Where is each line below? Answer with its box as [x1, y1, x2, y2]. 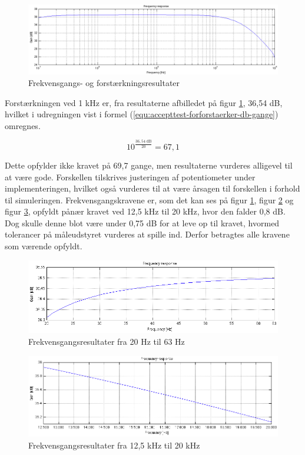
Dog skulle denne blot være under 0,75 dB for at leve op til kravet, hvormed [5, 216, 280, 229]
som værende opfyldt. [5, 240, 82, 252]
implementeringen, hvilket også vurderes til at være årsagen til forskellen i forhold [5, 182, 300, 194]
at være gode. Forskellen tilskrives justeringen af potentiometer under [5, 170, 256, 183]
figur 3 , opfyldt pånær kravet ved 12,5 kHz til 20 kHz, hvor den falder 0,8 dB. [5, 205, 286, 217]
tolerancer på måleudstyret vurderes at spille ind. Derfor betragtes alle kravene [5, 228, 290, 240]
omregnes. [5, 119, 41, 131]
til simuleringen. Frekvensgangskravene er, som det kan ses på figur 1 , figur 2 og [5, 193, 294, 206]
